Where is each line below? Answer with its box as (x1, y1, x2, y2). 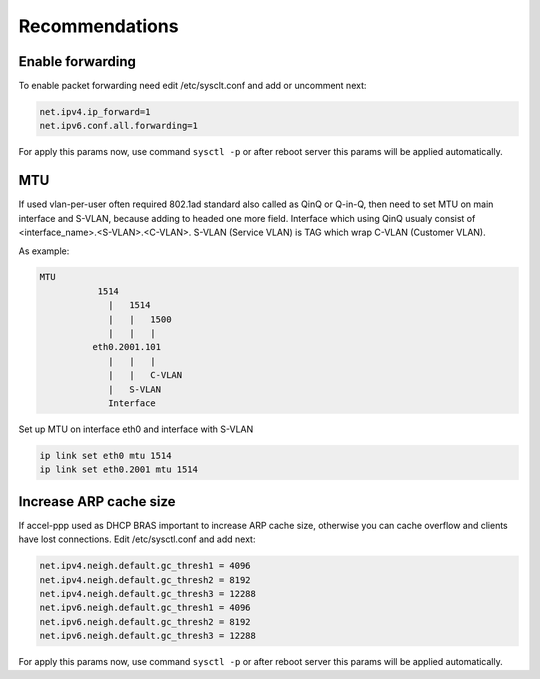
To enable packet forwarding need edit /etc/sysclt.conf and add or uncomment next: (18, 80, 367, 92)
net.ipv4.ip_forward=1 (39, 106, 151, 118)
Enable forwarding (18, 53, 137, 70)
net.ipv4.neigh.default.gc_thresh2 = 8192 (39, 574, 251, 585)
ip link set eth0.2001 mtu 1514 (39, 464, 199, 475)
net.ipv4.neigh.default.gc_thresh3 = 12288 (39, 588, 257, 600)
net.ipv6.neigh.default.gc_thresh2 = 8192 (39, 616, 251, 627)
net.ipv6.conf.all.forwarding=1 (39, 120, 199, 132)
